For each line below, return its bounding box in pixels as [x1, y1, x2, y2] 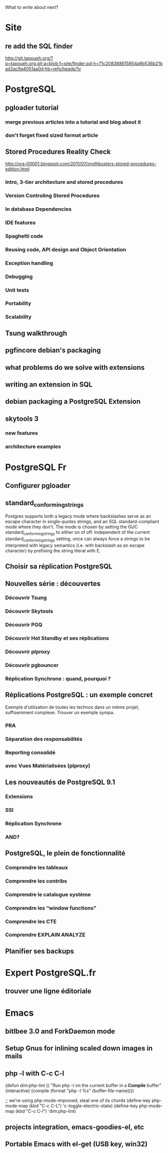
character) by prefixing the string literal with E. [5, 547, 101, 553]
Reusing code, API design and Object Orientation [5, 246, 126, 253]
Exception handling [5, 259, 53, 266]
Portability [5, 300, 31, 307]
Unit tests [5, 286, 29, 294]
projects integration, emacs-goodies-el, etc [5, 1123, 144, 1131]
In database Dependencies [5, 206, 71, 213]
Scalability [5, 314, 31, 321]
